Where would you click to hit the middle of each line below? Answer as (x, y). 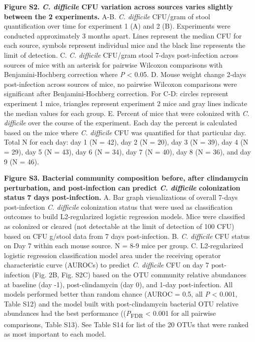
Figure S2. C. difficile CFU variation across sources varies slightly (119, 6)
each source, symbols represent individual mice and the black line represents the (125, 45)
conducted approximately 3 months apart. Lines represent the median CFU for (123, 35)
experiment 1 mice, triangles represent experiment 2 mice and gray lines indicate (126, 103)
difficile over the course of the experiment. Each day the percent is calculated (121, 123)
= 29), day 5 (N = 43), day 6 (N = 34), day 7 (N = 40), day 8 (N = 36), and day (127, 151)
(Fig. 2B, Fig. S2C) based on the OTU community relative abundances (139, 275)
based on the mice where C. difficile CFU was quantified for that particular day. (125, 132)
